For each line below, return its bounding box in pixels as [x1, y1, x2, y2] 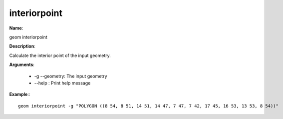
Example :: [9, 91, 30, 97]
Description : [9, 43, 36, 49]
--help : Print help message [34, 80, 91, 86]
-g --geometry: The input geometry [34, 73, 107, 79]
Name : [9, 25, 23, 31]
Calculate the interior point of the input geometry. [9, 52, 111, 58]
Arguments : [9, 61, 35, 67]
